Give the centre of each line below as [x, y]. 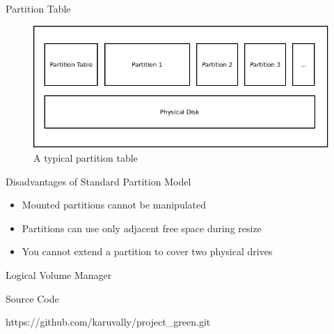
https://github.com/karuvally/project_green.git [108, 322]
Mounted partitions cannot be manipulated [114, 205]
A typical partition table [86, 158]
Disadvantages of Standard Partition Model [98, 181]
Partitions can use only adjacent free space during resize [142, 228]
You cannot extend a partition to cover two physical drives [147, 251]
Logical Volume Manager [59, 274]
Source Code [32, 298]
